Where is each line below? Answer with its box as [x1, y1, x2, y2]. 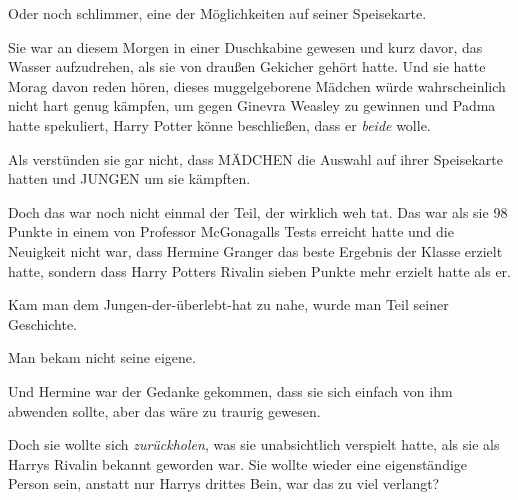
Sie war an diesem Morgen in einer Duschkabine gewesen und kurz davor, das [8, 36, 483, 57]
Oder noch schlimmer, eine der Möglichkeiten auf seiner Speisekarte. [8, 3, 427, 23]
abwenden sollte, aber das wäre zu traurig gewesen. [8, 400, 321, 421]
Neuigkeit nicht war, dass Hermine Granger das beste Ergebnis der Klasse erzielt [8, 240, 503, 261]
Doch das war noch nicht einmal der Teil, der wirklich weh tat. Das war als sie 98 [8, 201, 508, 222]
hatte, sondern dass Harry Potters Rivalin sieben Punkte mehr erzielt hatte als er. [8, 260, 511, 281]
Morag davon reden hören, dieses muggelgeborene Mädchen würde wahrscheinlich [8, 75, 506, 96]
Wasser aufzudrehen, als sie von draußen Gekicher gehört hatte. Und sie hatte [8, 56, 486, 77]
